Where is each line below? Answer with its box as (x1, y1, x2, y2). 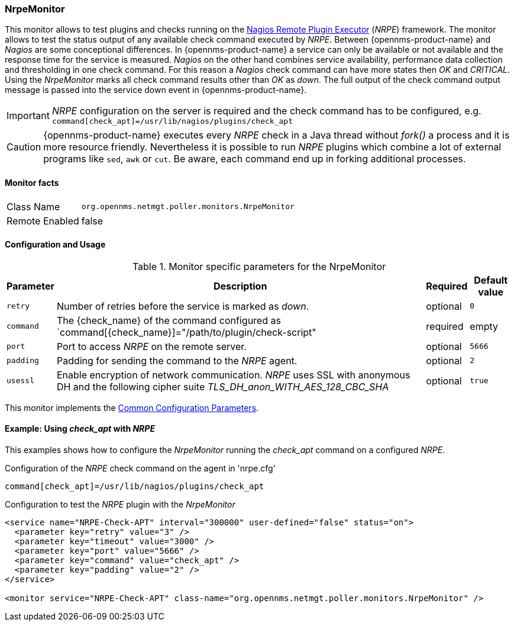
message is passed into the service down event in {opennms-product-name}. (5, 85, 307, 95)
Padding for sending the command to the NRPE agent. (56, 354, 298, 367)
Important (7, 109, 50, 121)
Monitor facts (5, 177, 59, 188)
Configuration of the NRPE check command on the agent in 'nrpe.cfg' (5, 463, 276, 474)
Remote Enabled (7, 214, 79, 227)
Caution (7, 141, 41, 153)
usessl (7, 376, 34, 386)
